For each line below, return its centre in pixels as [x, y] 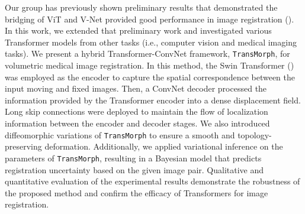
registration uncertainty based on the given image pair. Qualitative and [134, 169]
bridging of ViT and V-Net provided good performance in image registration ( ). [150, 19]
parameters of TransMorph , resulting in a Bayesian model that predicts [133, 158]
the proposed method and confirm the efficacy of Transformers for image [137, 192]
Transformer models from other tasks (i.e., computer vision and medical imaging [151, 42]
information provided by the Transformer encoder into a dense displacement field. [153, 100]
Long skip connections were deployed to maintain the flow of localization [137, 111]
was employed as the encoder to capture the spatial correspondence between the [150, 77]
